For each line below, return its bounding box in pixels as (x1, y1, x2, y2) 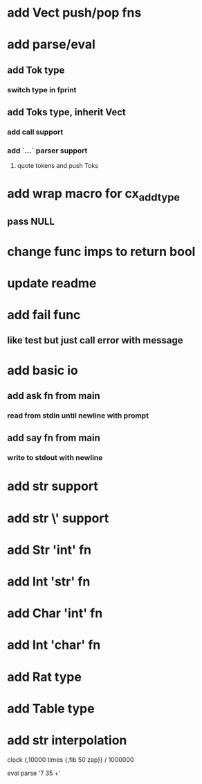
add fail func (7, 307, 81, 323)
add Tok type (7, 64, 65, 76)
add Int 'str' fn (7, 574, 91, 589)
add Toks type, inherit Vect (7, 106, 126, 119)
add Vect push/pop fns (7, 5, 142, 21)
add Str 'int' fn (7, 542, 92, 558)
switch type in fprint (7, 85, 77, 94)
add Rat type (7, 669, 82, 685)
